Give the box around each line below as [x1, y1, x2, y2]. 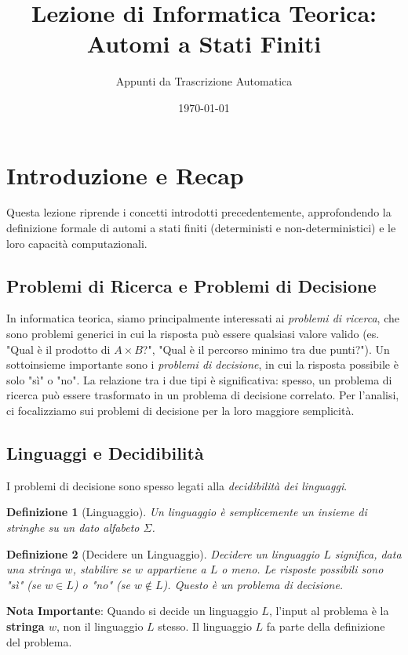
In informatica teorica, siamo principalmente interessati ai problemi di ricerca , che [6, 310, 399, 326]
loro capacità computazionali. [6, 235, 148, 251]
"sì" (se [6, 576, 42, 592]
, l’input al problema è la [268, 602, 389, 619]
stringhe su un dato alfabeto [6, 519, 140, 535]
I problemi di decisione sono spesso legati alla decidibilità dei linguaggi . [6, 477, 348, 493]
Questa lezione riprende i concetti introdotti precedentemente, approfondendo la [6, 204, 392, 220]
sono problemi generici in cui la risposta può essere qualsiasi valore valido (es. [6, 326, 380, 342]
